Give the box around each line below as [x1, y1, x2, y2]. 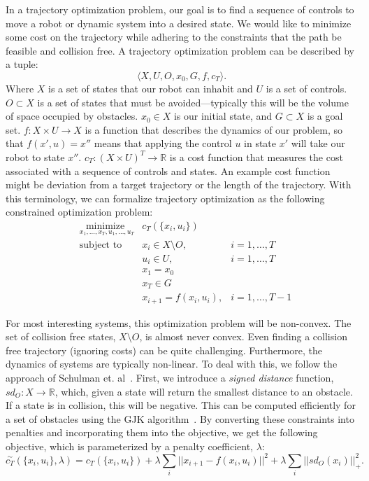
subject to [79, 239, 122, 250]
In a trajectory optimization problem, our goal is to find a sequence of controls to [6, 2, 354, 16]
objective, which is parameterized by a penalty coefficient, [6, 438, 254, 453]
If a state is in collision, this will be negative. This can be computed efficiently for [6, 398, 356, 412]
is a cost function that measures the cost [169, 149, 343, 164]
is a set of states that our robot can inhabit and [48, 81, 253, 95]
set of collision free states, [6, 329, 116, 344]
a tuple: [6, 57, 38, 71]
